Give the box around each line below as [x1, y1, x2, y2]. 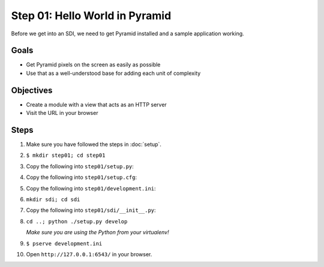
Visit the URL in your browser [26, 110, 98, 117]
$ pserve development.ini [26, 240, 103, 247]
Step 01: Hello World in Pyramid [11, 9, 172, 22]
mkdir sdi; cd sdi [26, 196, 80, 203]
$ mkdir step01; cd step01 [26, 152, 106, 159]
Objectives [11, 85, 53, 95]
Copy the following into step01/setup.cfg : [26, 174, 137, 181]
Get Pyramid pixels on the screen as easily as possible [26, 61, 161, 68]
